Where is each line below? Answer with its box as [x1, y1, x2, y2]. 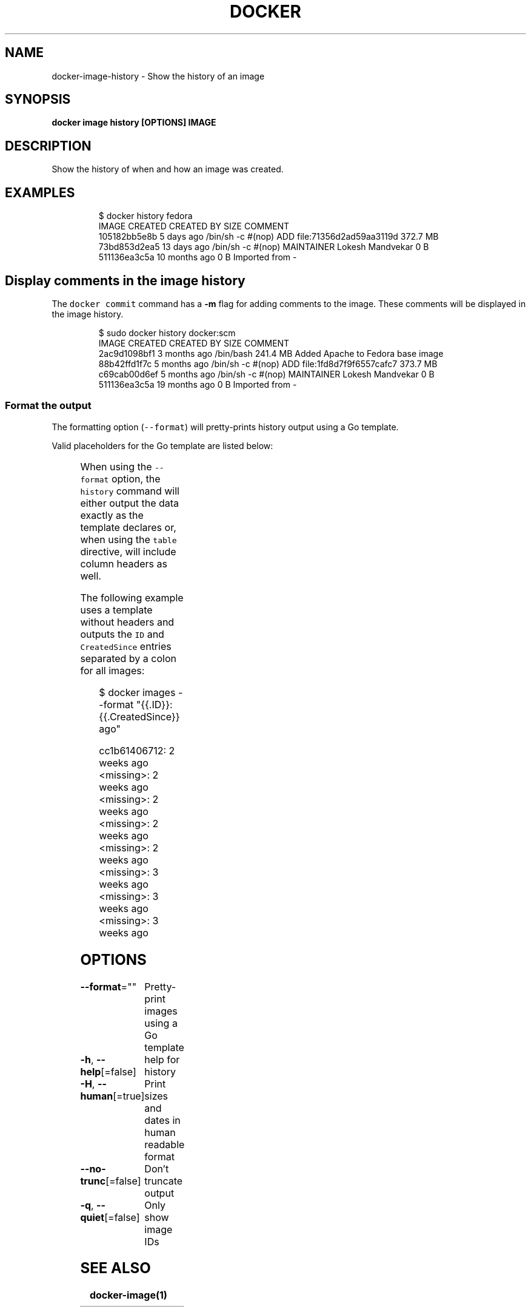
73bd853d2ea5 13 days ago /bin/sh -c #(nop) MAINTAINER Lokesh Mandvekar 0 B [98, 242, 429, 252]
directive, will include [80, 545, 176, 558]
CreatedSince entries [80, 640, 172, 652]
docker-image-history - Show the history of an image [52, 70, 265, 81]
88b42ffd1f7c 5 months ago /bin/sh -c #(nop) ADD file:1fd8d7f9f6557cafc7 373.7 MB [98, 358, 438, 369]
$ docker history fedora [98, 211, 193, 221]
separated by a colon [80, 652, 176, 664]
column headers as [80, 557, 167, 570]
